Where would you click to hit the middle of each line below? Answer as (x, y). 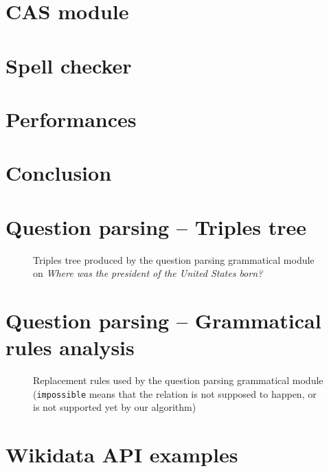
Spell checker (69, 65)
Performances (71, 119)
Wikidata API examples (122, 454)
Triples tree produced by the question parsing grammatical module (174, 259)
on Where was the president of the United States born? (148, 273)
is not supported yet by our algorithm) (115, 407)
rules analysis (70, 347)
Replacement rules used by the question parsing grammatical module (178, 380)
